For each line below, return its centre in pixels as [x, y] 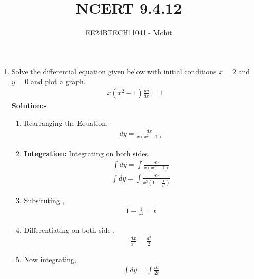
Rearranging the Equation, [66, 122]
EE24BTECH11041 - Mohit [129, 33]
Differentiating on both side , [70, 230]
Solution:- [29, 105]
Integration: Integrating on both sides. [87, 153]
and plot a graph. [58, 81]
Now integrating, [50, 259]
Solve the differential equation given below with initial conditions [114, 71]
